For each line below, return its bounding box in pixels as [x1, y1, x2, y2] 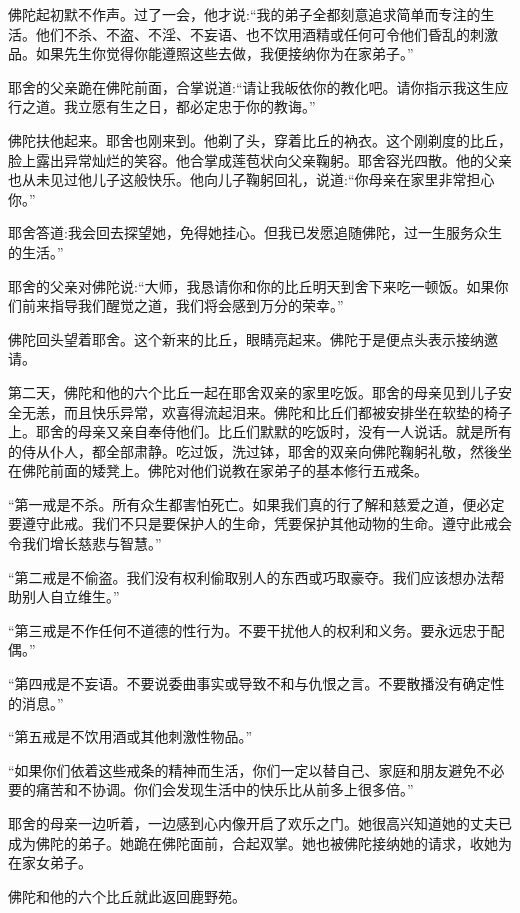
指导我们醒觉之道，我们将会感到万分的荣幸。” [49, 295, 344, 316]
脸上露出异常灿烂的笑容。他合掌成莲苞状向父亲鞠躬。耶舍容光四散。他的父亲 [8, 149, 512, 170]
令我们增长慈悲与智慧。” [8, 533, 162, 554]
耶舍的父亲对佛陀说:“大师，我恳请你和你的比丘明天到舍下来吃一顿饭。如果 [8, 275, 495, 296]
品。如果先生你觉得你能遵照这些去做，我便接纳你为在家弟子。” [8, 43, 414, 64]
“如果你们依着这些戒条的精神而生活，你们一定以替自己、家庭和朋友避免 [8, 759, 477, 780]
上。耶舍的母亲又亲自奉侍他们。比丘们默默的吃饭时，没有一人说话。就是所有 [8, 421, 512, 442]
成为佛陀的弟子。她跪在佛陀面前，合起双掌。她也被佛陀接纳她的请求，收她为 [8, 832, 512, 853]
